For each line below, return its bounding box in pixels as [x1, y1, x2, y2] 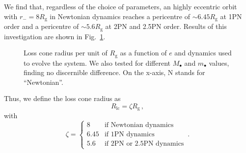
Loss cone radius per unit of [24, 48, 108, 58]
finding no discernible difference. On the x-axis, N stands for [24, 67, 205, 77]
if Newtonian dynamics [104, 122, 174, 129]
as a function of [120, 48, 167, 58]
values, [209, 57, 229, 68]
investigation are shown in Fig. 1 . [4, 31, 106, 41]
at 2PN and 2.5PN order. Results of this [105, 21, 227, 31]
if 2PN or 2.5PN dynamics [104, 140, 184, 148]
